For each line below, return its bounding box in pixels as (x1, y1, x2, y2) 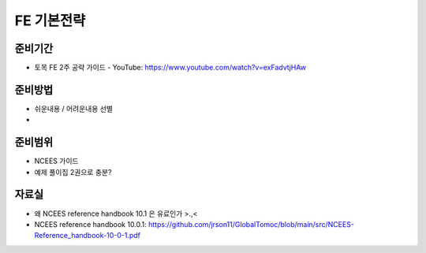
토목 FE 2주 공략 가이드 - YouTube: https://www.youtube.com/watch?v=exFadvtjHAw (34, 63, 307, 73)
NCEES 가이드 (34, 156, 79, 166)
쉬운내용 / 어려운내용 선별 (34, 103, 114, 113)
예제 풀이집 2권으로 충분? (34, 167, 112, 177)
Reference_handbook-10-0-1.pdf (34, 231, 141, 240)
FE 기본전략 (14, 12, 86, 29)
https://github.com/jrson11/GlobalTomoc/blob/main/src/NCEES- (148, 219, 355, 229)
